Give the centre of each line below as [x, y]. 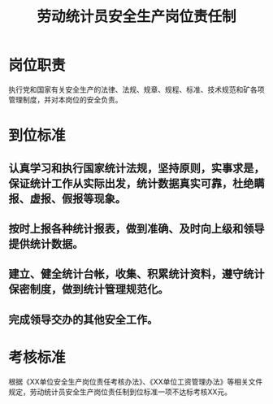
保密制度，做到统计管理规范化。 [89, 289]
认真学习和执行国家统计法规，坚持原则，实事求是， [136, 168]
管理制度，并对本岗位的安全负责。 [65, 99]
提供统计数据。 [46, 243]
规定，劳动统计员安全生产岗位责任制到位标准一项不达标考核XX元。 [120, 392]
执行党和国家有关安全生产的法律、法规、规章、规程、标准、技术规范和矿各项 [136, 89]
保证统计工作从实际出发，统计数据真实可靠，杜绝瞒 [136, 183]
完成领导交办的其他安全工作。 [83, 319]
